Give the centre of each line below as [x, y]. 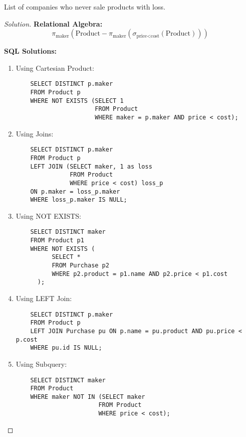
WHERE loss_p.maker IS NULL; [79, 200]
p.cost [27, 339]
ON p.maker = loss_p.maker [75, 191]
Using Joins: [35, 133]
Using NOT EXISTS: [48, 215]
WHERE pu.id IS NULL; [66, 348]
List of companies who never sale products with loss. [85, 7]
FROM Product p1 [57, 241]
